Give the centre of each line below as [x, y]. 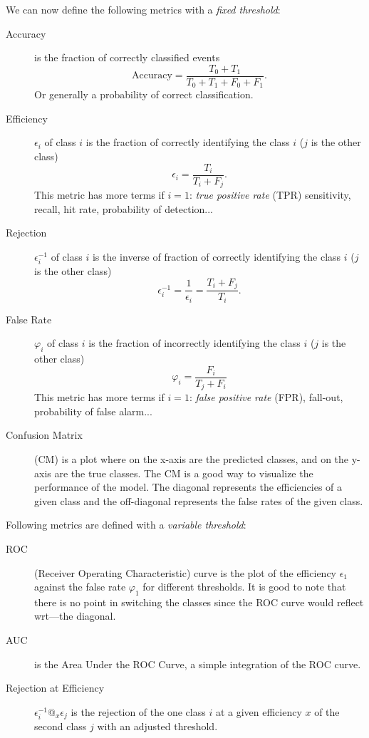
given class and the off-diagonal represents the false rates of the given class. [199, 500]
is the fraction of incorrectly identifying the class [194, 343]
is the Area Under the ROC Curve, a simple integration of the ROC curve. [198, 664]
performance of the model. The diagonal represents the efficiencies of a [188, 487]
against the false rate [80, 587]
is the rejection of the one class [138, 711]
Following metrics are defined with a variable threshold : [126, 525]
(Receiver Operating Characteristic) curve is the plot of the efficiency [186, 572]
